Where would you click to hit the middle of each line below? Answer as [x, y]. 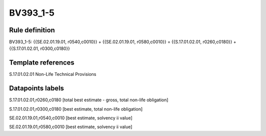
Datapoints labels [36, 88]
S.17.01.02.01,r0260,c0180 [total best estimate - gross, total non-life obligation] [89, 100]
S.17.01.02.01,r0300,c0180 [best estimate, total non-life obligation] [76, 109]
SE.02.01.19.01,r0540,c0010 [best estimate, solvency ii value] [71, 118]
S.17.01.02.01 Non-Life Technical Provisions [53, 74]
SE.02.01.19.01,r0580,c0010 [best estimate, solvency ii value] [71, 127]
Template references [42, 63]
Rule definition [32, 30]
